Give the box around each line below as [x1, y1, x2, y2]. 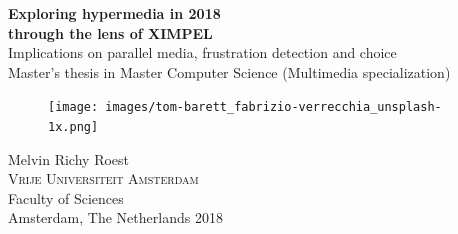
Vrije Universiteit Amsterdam [8, 168, 199, 189]
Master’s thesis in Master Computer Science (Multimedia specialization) [8, 61, 451, 82]
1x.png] [48, 120, 99, 135]
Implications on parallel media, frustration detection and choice [8, 42, 397, 63]
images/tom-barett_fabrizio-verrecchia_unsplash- [105, 100, 442, 115]
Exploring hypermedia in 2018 [8, 3, 221, 23]
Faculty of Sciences [8, 187, 124, 208]
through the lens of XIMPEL [8, 22, 213, 43]
